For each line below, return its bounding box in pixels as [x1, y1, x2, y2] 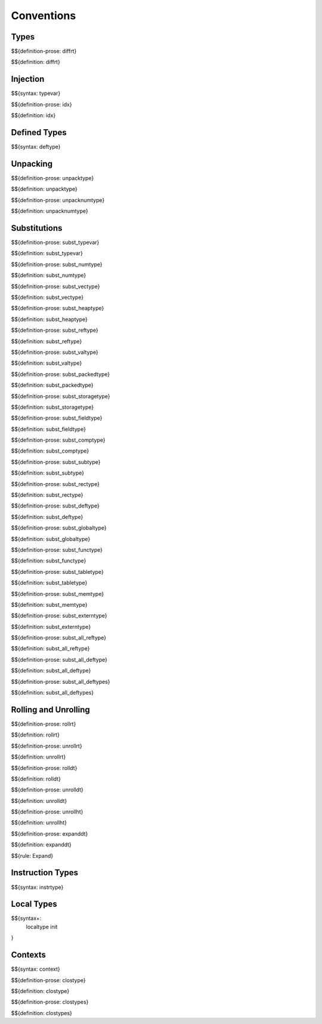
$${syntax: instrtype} [11, 884, 64, 891]
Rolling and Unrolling [11, 704, 91, 714]
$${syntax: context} [11, 965, 61, 973]
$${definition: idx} [11, 112, 56, 119]
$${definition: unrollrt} [11, 753, 66, 760]
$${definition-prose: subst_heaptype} [11, 305, 104, 312]
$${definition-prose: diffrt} [11, 48, 77, 55]
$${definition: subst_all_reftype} [11, 645, 90, 652]
